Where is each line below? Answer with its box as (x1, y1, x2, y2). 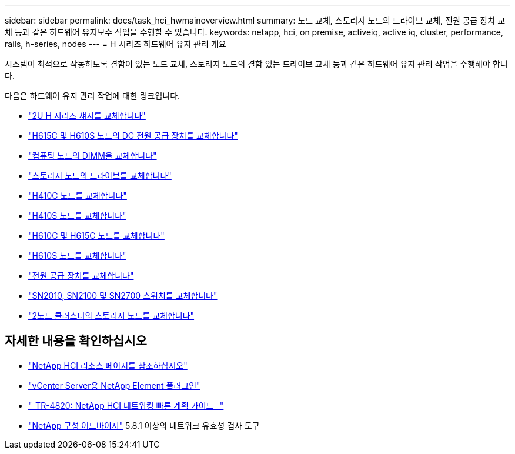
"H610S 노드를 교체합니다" (28, 251, 126, 261)
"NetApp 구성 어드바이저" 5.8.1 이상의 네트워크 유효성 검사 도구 (28, 420, 260, 430)
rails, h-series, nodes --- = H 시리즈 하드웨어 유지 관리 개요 (5, 39, 226, 49)
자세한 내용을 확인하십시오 (5, 333, 147, 349)
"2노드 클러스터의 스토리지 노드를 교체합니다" (28, 311, 195, 321)
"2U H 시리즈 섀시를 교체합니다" (28, 111, 146, 121)
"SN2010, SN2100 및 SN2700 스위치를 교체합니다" (28, 291, 218, 301)
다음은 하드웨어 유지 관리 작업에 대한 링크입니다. (5, 91, 180, 101)
